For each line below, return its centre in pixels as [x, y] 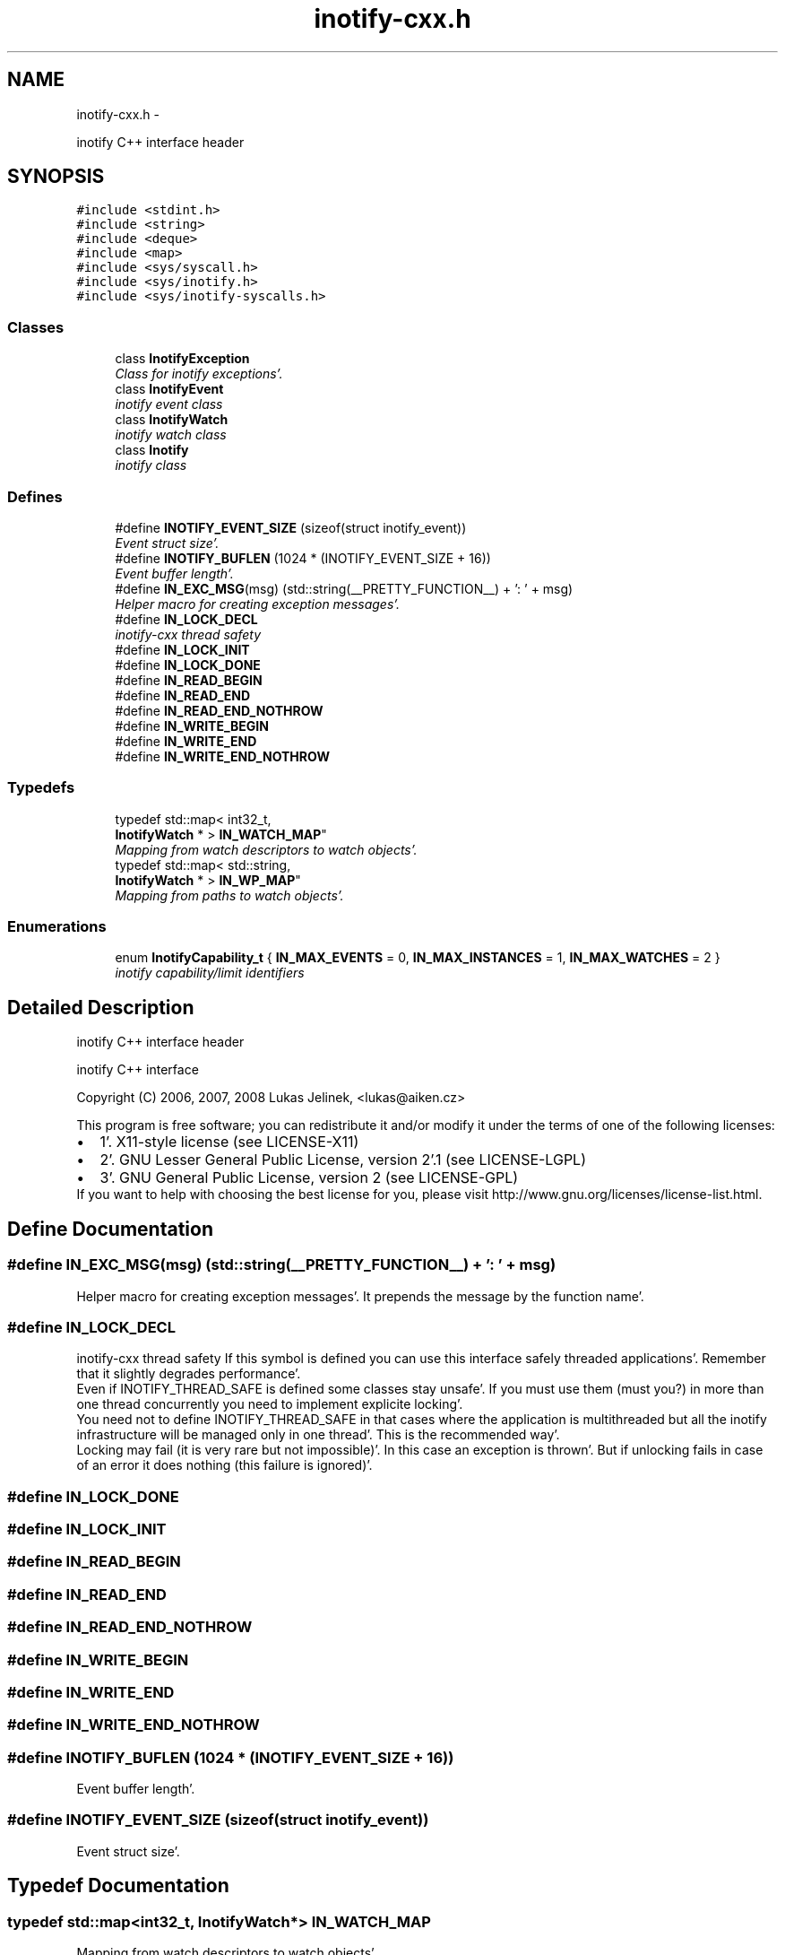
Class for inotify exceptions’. [199, 374]
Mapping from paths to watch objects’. [229, 895]
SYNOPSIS [56, 177]
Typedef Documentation [118, 1886]
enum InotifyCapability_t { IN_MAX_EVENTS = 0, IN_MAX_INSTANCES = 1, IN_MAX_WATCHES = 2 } [418, 958]
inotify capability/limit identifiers [210, 973]
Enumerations [57, 927]
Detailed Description [101, 1007]
